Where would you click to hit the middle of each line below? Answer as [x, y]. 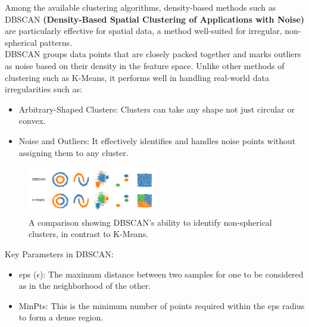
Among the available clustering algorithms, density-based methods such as [141, 7]
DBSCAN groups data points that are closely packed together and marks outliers [153, 54]
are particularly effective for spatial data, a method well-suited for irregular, [143, 31]
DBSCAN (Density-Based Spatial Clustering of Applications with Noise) [155, 19]
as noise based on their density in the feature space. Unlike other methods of [145, 65]
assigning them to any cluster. [74, 152]
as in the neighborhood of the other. [85, 286]
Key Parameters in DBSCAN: [59, 253]
